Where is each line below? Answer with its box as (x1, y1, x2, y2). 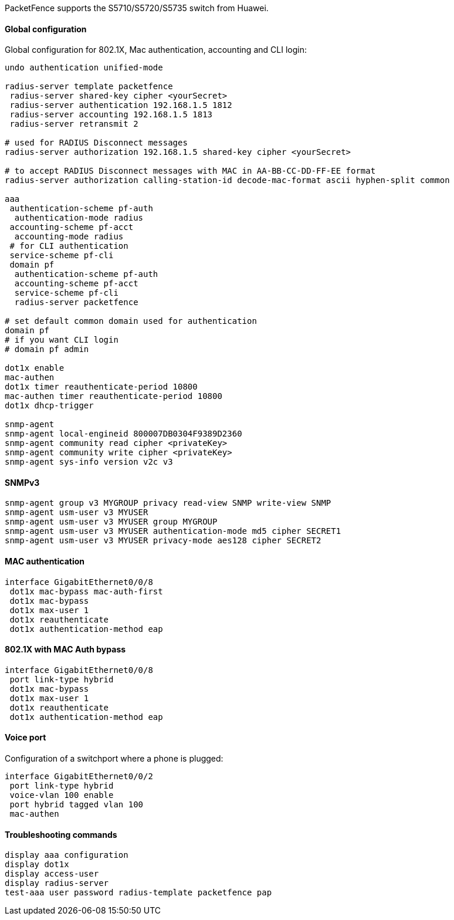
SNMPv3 (5, 477, 40, 488)
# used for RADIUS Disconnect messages (5, 138, 188, 148)
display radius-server (5, 878, 109, 888)
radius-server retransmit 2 (9, 119, 138, 129)
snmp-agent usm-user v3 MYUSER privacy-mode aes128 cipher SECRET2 (5, 536, 321, 546)
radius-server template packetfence (5, 82, 173, 92)
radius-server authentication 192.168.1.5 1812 (9, 100, 232, 110)
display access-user (5, 869, 99, 879)
